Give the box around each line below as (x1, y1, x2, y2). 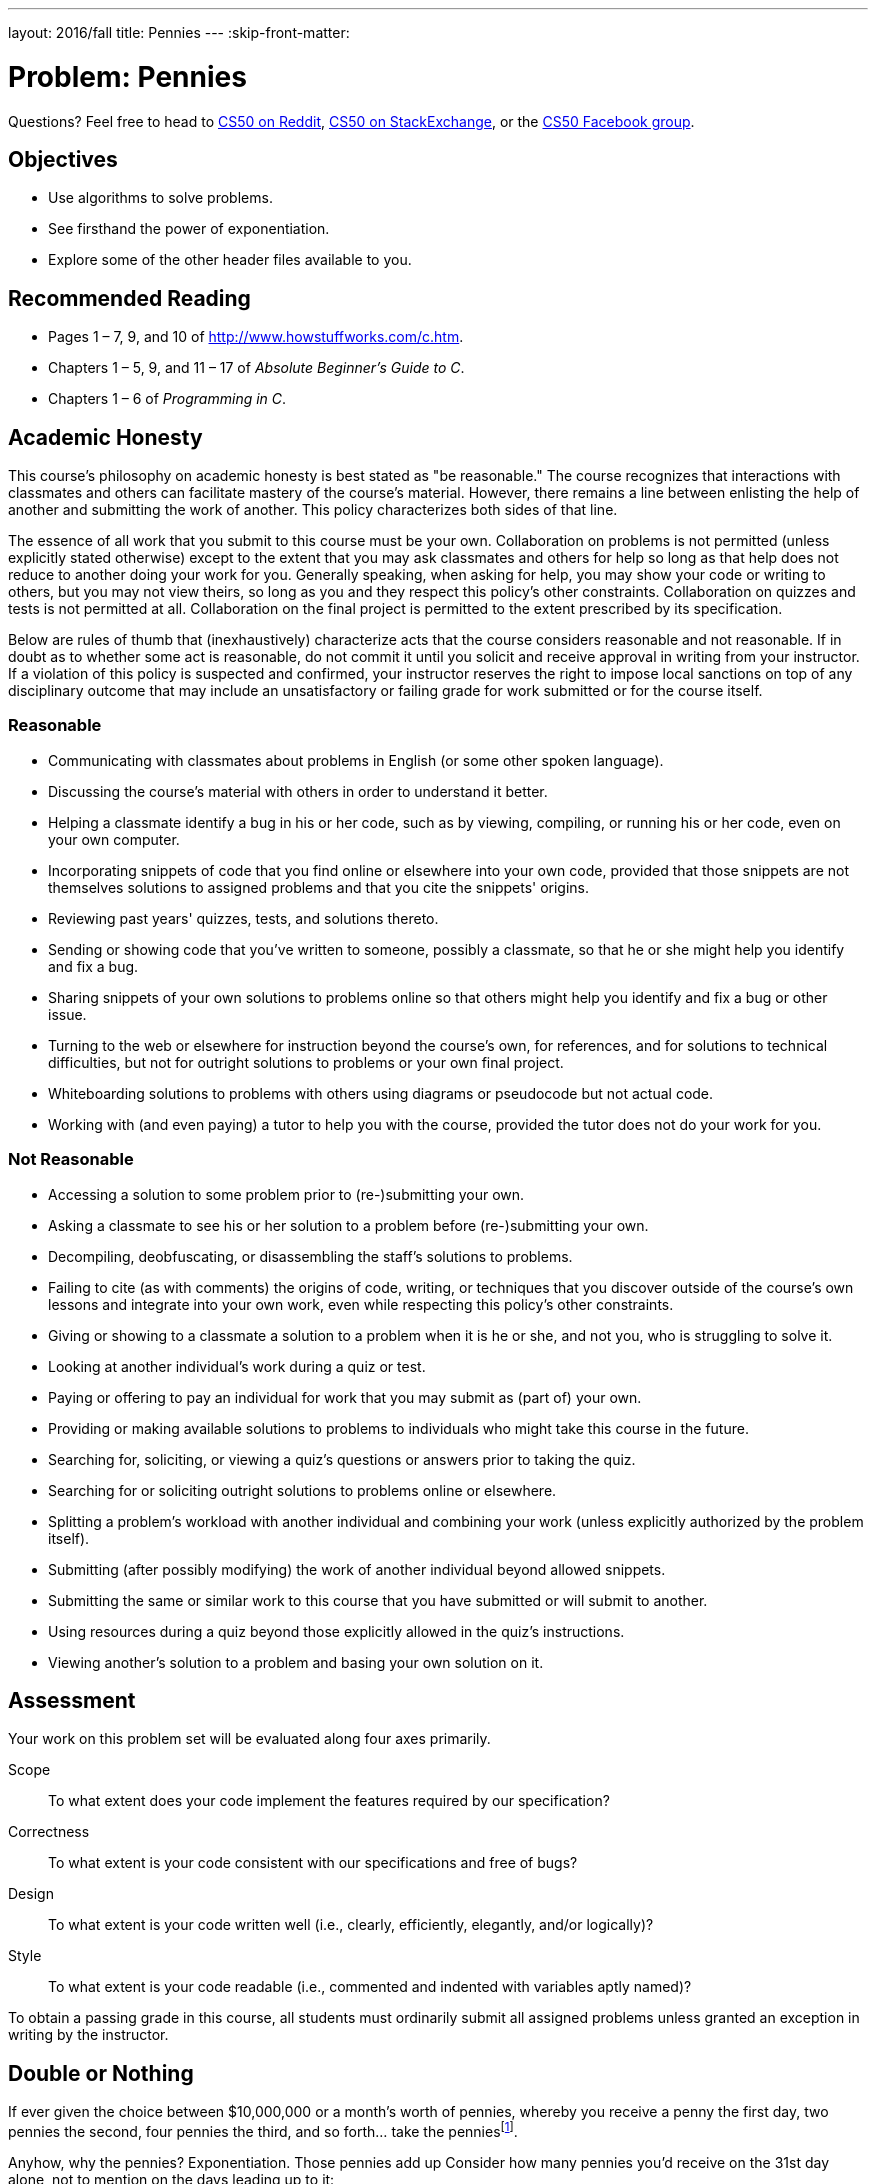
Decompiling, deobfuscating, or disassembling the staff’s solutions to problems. (48, 1247, 573, 1265)
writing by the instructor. (8, 2026, 169, 2044)
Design (8, 1885, 54, 1903)
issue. (48, 1005, 87, 1023)
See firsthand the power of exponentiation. (48, 220, 330, 238)
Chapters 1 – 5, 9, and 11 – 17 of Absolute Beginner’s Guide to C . (48, 359, 465, 377)
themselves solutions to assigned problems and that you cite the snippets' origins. (48, 878, 590, 896)
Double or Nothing (8, 2060, 194, 2086)
